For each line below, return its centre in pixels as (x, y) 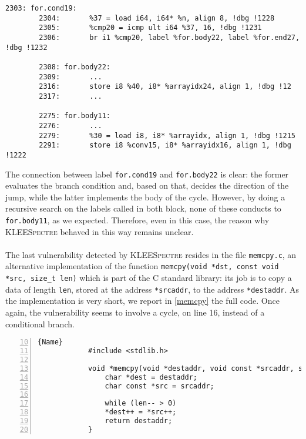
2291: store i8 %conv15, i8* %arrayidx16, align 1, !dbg (165, 145)
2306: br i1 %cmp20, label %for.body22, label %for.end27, (169, 37)
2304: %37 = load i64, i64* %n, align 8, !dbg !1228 (157, 18)
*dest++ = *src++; (141, 412)
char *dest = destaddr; (151, 377)
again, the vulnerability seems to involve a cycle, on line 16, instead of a (135, 312)
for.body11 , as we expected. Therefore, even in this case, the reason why (137, 219)
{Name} (50, 342)
